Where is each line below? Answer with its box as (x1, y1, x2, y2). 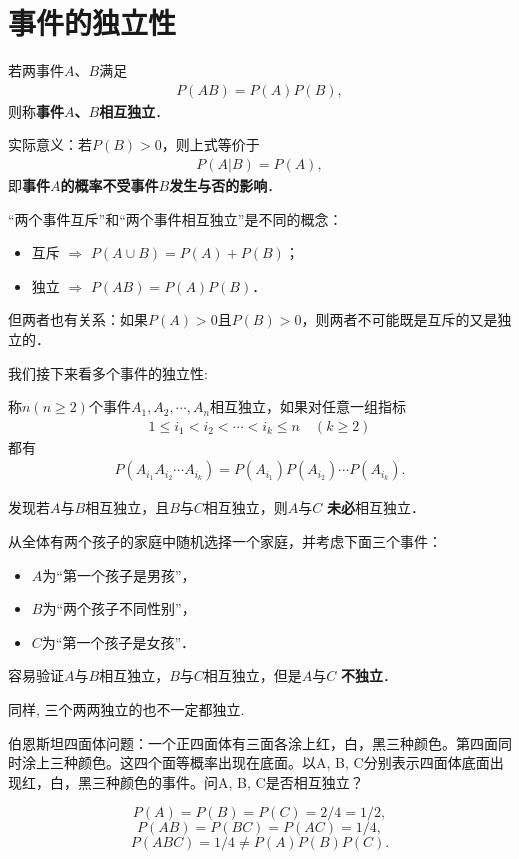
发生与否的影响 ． (169, 174, 282, 195)
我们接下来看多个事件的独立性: (8, 362, 208, 383)
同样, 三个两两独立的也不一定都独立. (8, 698, 245, 719)
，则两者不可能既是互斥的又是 (301, 309, 498, 330)
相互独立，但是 (203, 665, 302, 686)
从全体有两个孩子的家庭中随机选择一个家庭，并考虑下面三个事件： (8, 530, 442, 551)
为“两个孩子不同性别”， (42, 598, 196, 619)
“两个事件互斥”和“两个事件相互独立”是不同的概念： (8, 208, 343, 229)
